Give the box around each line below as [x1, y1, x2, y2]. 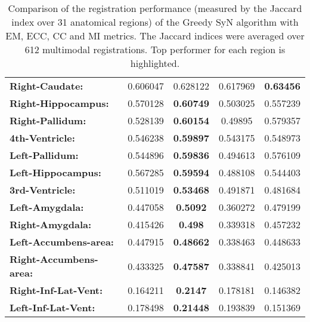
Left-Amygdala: [10, 200, 84, 214]
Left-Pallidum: [10, 148, 79, 162]
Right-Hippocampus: [10, 96, 109, 110]
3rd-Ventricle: [10, 183, 76, 197]
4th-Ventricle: [10, 131, 75, 145]
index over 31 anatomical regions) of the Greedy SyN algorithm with [11, 15, 299, 29]
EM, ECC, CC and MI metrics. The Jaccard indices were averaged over [5, 29, 305, 42]
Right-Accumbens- [10, 252, 98, 266]
